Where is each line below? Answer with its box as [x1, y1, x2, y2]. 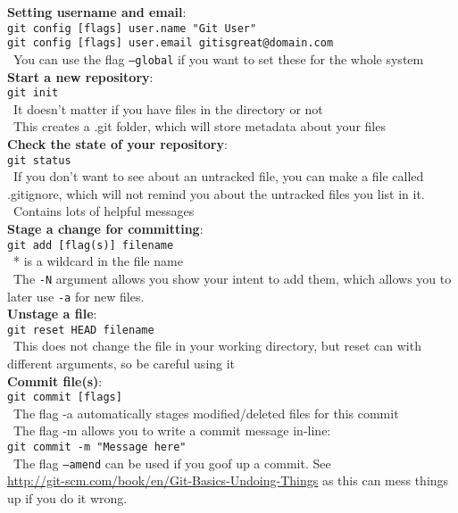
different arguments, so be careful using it [7, 354, 236, 373]
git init [7, 87, 59, 100]
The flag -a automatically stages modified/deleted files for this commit [12, 403, 399, 422]
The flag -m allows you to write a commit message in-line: [12, 421, 331, 440]
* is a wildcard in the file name [12, 252, 183, 270]
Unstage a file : [7, 304, 97, 323]
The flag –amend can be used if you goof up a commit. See [12, 453, 331, 472]
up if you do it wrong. [7, 488, 128, 507]
